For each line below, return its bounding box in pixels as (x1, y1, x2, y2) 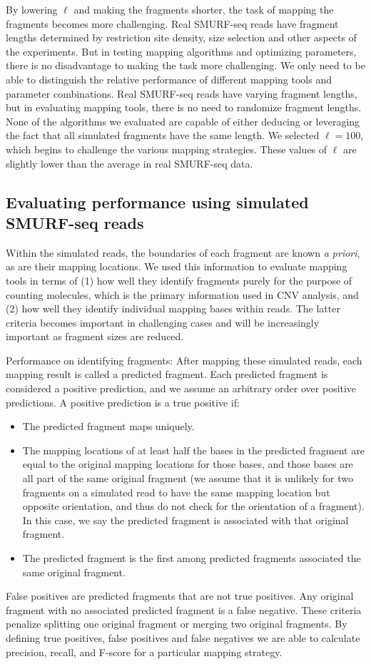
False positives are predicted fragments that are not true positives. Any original (6, 588, 354, 603)
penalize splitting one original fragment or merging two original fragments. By (6, 616, 347, 631)
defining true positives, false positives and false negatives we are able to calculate (6, 630, 360, 645)
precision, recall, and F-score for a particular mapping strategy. (6, 644, 283, 659)
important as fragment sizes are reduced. (6, 329, 184, 344)
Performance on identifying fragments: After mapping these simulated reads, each (6, 352, 362, 367)
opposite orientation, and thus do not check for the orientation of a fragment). (22, 499, 365, 514)
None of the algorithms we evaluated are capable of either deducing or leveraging (6, 113, 360, 128)
